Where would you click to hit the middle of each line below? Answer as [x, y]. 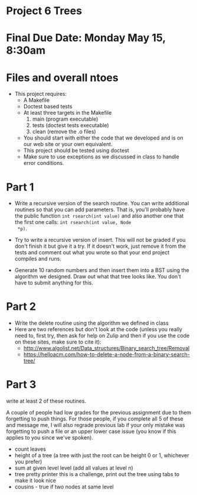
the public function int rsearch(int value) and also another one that [99, 216]
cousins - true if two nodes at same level [64, 487]
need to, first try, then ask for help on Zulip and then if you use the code [102, 336]
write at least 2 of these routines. [46, 401]
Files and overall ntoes [63, 77]
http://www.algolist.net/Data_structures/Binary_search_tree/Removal [106, 348]
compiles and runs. [38, 259]
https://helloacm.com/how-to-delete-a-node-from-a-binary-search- [107, 355]
